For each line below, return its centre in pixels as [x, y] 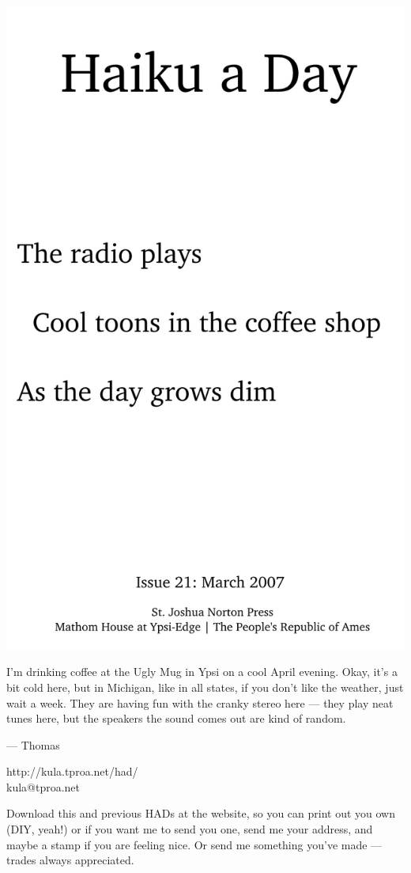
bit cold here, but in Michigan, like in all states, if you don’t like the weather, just [205, 687]
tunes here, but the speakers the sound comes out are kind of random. [176, 718]
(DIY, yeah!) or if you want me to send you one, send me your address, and [190, 829]
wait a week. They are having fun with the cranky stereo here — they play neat [200, 702]
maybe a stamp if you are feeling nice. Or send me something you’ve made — [194, 844]
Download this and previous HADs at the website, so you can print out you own [201, 813]
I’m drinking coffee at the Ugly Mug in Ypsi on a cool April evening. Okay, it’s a [202, 672]
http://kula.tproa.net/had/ [72, 771]
